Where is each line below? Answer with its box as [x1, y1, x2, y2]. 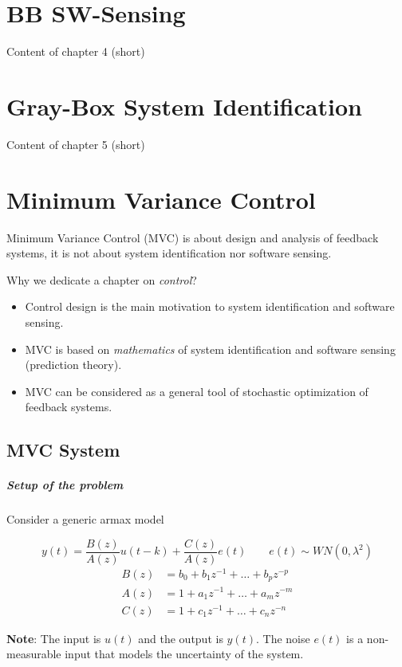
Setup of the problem [6, 477, 124, 493]
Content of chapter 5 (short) [6, 135, 145, 152]
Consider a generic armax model [6, 511, 164, 528]
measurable [6, 645, 61, 662]
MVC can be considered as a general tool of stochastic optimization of [25, 383, 368, 399]
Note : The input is [6, 630, 101, 646]
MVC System [6, 437, 120, 462]
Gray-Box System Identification [6, 89, 362, 122]
